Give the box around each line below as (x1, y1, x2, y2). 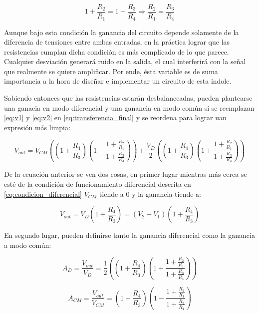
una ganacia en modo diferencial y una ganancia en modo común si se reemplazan (4, 102, 255, 113)
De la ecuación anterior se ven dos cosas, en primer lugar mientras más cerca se (4, 169, 247, 179)
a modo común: (4, 239, 51, 250)
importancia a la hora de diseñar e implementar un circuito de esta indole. (4, 76, 232, 86)
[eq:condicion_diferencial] (4, 188, 82, 199)
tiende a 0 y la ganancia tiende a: (99, 188, 201, 199)
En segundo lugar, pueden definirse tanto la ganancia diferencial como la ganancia (4, 230, 255, 240)
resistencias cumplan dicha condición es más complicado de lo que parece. (4, 46, 229, 57)
